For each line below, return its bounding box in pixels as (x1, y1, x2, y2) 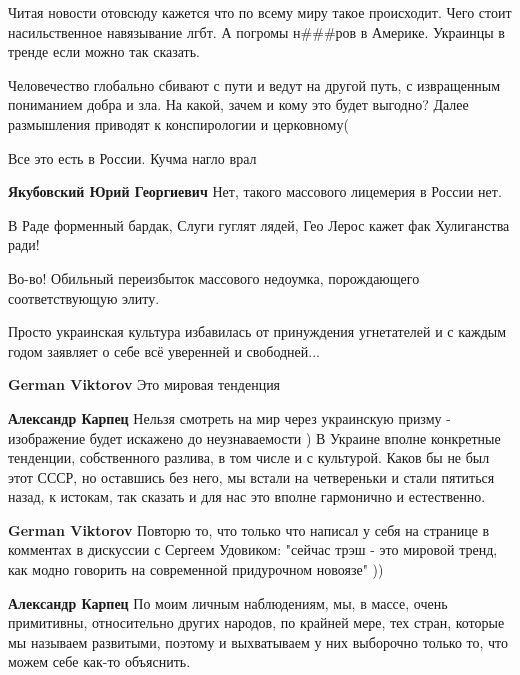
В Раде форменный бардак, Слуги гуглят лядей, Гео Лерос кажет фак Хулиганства (8, 214, 510, 235)
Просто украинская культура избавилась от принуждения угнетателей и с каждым (8, 321, 507, 342)
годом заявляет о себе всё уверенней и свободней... (8, 340, 320, 361)
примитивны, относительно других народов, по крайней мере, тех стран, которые (8, 612, 505, 633)
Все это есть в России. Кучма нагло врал (8, 147, 257, 168)
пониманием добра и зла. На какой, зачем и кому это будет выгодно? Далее (8, 94, 469, 115)
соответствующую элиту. (8, 287, 160, 308)
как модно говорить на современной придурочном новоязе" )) (8, 559, 384, 580)
